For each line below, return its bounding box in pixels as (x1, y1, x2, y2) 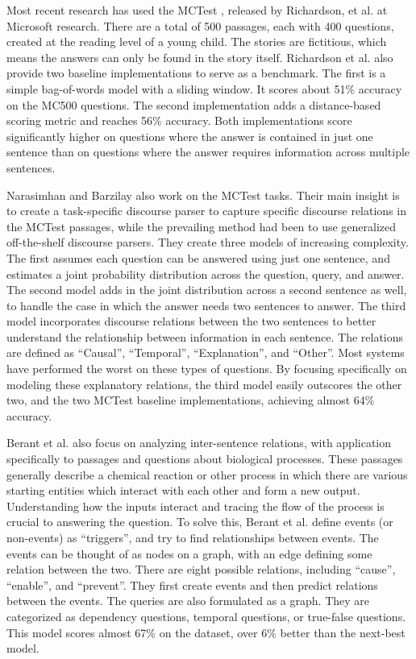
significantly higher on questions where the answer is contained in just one (6, 127, 373, 144)
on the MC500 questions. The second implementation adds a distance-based (6, 96, 381, 113)
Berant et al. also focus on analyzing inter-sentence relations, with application (6, 434, 392, 451)
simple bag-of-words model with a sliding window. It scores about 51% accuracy (6, 80, 402, 97)
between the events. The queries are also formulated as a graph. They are (6, 592, 370, 609)
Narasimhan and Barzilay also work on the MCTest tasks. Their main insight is (6, 186, 400, 203)
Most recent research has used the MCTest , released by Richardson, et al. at (6, 2, 388, 18)
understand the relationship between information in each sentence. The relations (6, 328, 404, 345)
